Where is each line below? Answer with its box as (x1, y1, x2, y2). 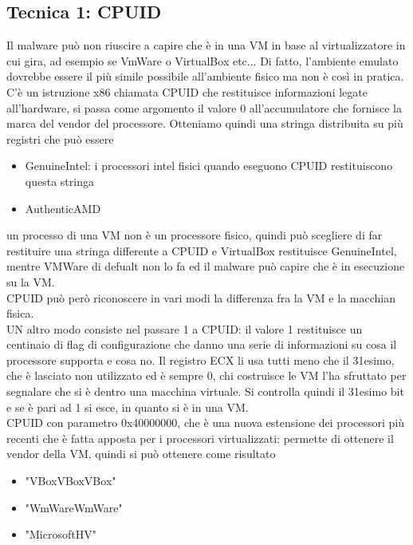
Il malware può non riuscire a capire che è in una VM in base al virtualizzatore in (6, 37, 406, 53)
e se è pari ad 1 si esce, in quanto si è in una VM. (6, 398, 249, 415)
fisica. (6, 305, 34, 322)
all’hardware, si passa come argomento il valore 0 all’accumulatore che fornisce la (6, 99, 402, 116)
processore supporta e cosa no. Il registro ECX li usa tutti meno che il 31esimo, (6, 351, 395, 368)
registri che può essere (6, 130, 114, 147)
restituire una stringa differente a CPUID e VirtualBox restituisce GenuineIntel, (6, 242, 397, 259)
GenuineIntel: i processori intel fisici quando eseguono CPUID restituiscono (25, 157, 393, 174)
